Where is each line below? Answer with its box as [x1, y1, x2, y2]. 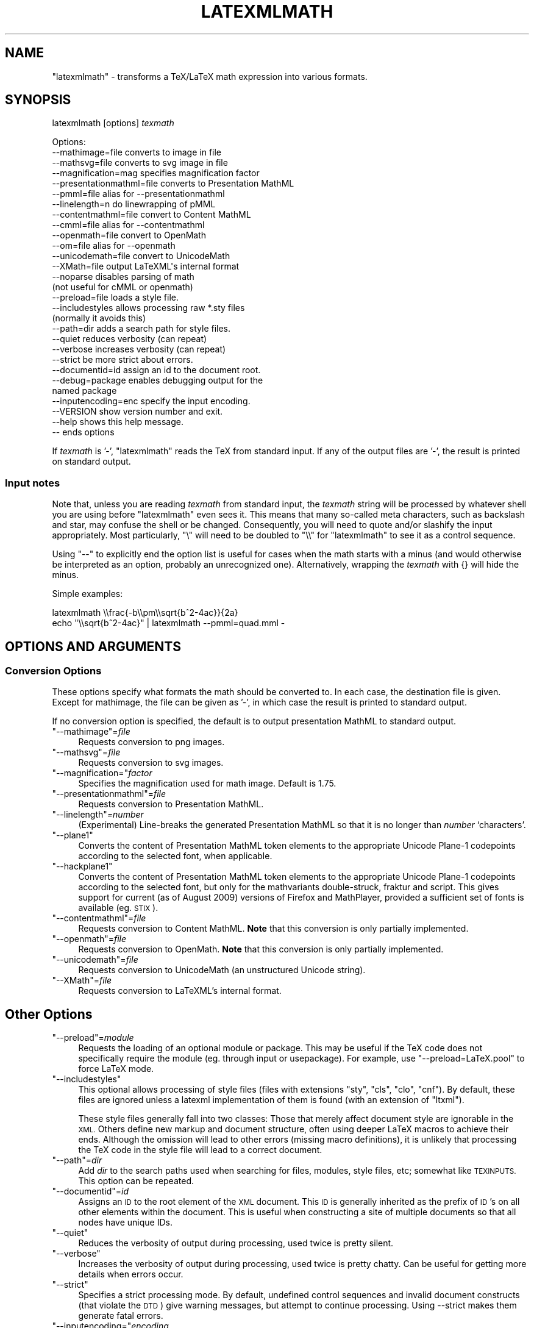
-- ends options [52, 427, 115, 438]
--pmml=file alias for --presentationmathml [52, 188, 225, 199]
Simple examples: [52, 588, 123, 599]
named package [52, 385, 117, 396]
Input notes [5, 476, 60, 489]
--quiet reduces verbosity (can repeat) [52, 334, 207, 344]
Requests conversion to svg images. [78, 757, 224, 768]
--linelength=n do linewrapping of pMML [52, 199, 216, 210]
